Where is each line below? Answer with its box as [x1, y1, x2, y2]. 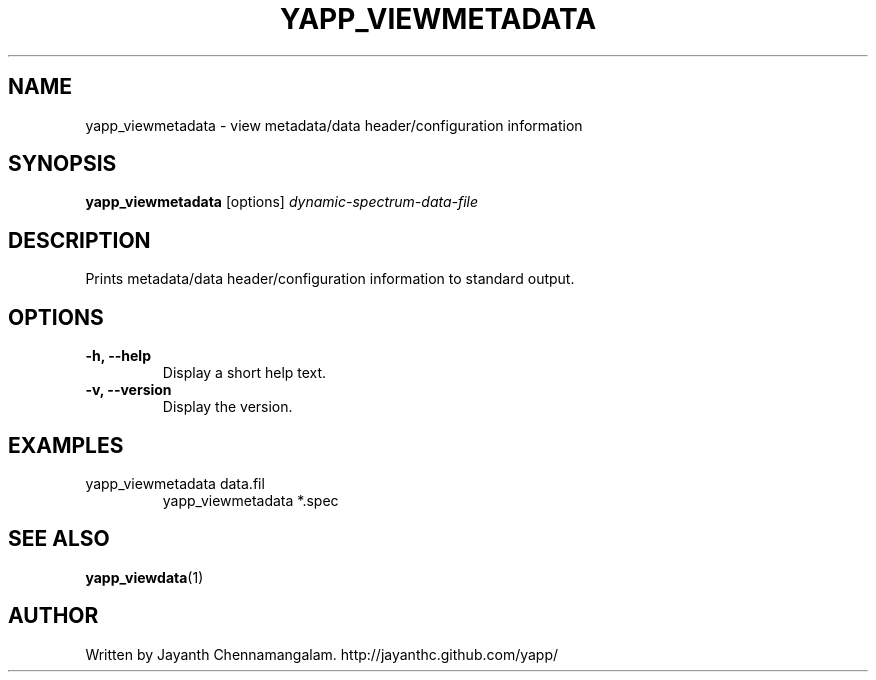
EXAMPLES [8, 432, 124, 458]
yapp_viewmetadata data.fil [85, 474, 265, 492]
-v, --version [85, 381, 172, 399]
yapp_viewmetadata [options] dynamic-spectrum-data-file [85, 193, 479, 211]
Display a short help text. [162, 364, 327, 382]
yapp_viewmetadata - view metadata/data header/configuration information [85, 116, 583, 134]
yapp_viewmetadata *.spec [162, 491, 339, 509]
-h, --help [85, 347, 151, 365]
